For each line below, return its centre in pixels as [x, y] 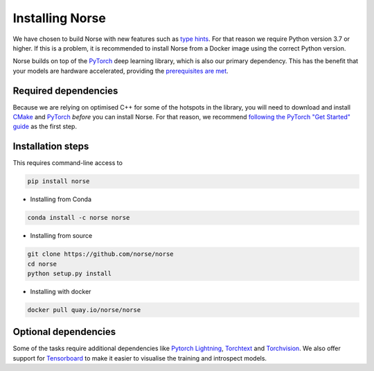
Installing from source [61, 236]
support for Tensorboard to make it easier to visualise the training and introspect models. [140, 358]
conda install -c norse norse [79, 218]
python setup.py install [70, 274]
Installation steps [51, 147]
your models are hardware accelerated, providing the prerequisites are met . [121, 71]
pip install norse [59, 181]
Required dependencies [65, 90]
